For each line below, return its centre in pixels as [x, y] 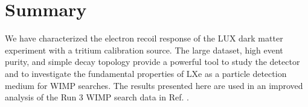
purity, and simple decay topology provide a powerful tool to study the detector [152, 62]
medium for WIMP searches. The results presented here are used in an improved [154, 85]
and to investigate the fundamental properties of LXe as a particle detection [146, 73]
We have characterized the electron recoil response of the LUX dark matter [144, 38]
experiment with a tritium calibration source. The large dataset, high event [144, 50]
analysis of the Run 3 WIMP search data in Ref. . [97, 97]
